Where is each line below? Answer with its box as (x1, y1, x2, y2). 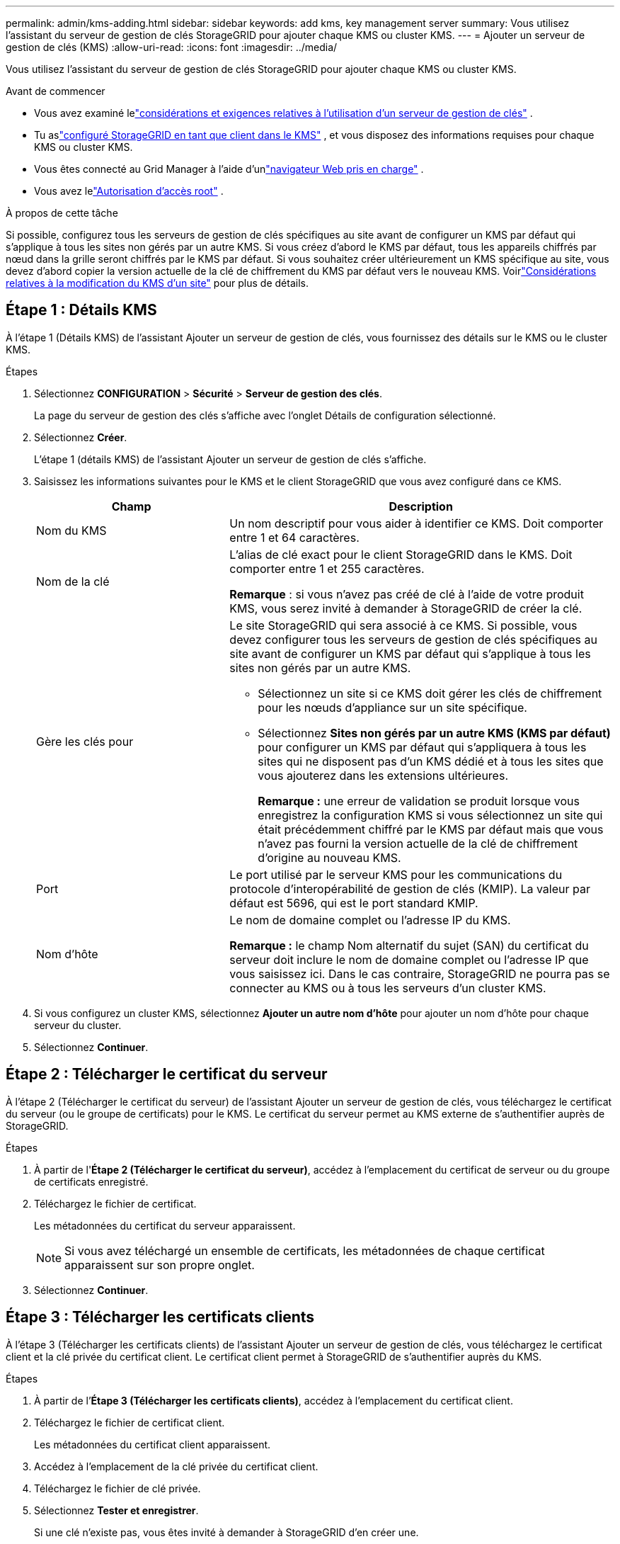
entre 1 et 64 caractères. (229, 530, 360, 545)
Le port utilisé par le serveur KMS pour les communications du (229, 867, 563, 882)
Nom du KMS (36, 523, 107, 538)
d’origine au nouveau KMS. (258, 850, 401, 865)
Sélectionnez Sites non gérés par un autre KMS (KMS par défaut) (258, 725, 611, 740)
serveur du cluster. (34, 1018, 122, 1031)
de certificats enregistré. (34, 1175, 149, 1188)
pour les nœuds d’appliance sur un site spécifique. (258, 700, 527, 715)
